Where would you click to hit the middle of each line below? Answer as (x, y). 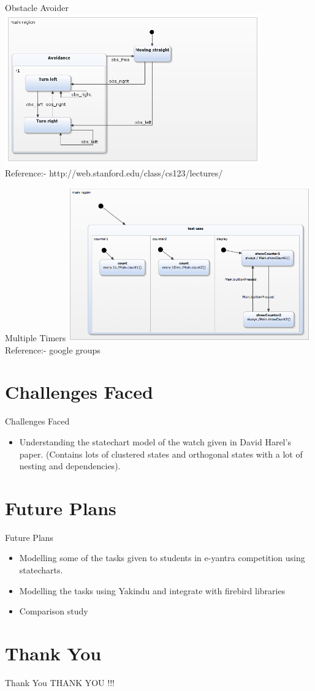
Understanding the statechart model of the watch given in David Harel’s (155, 441)
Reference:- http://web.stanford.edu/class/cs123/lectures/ (114, 172)
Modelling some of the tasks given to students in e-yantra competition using (162, 558)
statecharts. (41, 570)
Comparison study (54, 611)
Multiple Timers (36, 338)
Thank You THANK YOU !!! (60, 682)
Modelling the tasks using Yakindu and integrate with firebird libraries (152, 590)
